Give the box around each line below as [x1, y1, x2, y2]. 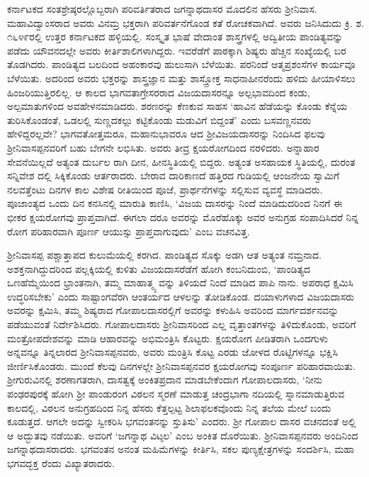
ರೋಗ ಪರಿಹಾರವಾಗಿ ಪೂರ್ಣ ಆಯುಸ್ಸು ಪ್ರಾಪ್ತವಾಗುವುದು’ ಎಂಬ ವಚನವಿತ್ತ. [7, 223, 250, 238]
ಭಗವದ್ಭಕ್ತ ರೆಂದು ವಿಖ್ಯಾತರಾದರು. [7, 456, 115, 470]
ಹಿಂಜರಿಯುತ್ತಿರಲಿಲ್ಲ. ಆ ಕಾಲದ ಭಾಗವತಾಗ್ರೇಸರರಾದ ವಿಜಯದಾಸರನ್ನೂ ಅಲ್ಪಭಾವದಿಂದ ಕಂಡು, [7, 84, 310, 99]
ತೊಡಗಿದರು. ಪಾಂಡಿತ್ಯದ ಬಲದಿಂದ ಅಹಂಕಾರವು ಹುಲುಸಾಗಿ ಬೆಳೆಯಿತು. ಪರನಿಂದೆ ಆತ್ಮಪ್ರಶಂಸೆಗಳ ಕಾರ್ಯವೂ [7, 57, 356, 72]
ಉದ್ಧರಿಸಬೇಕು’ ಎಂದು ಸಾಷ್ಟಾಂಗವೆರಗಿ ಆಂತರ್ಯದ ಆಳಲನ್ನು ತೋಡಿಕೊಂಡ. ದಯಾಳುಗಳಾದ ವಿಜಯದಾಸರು [7, 288, 354, 303]
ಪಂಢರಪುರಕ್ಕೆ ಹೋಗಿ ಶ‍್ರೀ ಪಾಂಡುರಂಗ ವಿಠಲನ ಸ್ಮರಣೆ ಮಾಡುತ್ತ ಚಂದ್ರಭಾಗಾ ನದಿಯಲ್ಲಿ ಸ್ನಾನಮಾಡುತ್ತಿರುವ [7, 386, 345, 401]
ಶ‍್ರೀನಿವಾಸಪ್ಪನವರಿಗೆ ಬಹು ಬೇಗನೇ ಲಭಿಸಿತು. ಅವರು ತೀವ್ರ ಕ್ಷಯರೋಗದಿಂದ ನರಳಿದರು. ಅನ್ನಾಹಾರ [7, 140, 319, 155]
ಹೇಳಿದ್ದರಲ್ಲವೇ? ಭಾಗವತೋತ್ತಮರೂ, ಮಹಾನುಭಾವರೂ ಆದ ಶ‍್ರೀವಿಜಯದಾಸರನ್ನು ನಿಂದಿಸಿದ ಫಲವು [7, 126, 325, 141]
